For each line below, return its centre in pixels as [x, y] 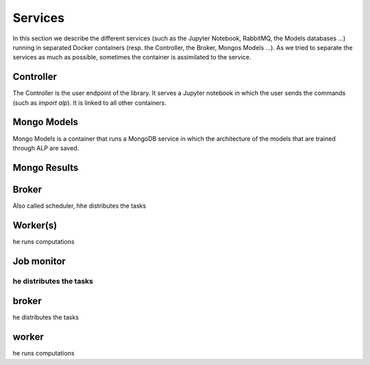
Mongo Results [46, 167]
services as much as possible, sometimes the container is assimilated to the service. [132, 57]
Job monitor [39, 261]
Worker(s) [35, 225]
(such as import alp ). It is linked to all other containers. [90, 103]
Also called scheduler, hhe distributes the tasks [79, 206]
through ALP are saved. [46, 148]
